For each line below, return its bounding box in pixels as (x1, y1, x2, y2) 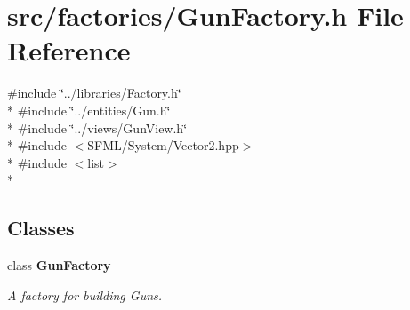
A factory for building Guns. (7, 285, 163, 304)
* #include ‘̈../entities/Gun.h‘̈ (7, 100, 171, 119)
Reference (7, 32, 131, 68)
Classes (7, 214, 75, 242)
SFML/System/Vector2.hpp (87, 136, 239, 155)
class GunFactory (7, 256, 111, 274)
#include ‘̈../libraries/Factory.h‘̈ (7, 83, 181, 102)
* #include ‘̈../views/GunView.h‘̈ (7, 118, 188, 137)
